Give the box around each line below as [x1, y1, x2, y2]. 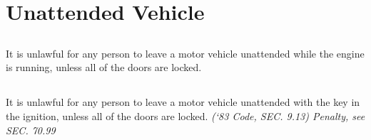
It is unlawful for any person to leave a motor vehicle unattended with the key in [6, 95, 360, 109]
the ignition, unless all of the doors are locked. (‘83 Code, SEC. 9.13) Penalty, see [6, 108, 365, 123]
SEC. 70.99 [6, 122, 56, 137]
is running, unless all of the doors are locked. [6, 60, 202, 75]
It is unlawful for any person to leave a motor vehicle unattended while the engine [6, 45, 365, 60]
